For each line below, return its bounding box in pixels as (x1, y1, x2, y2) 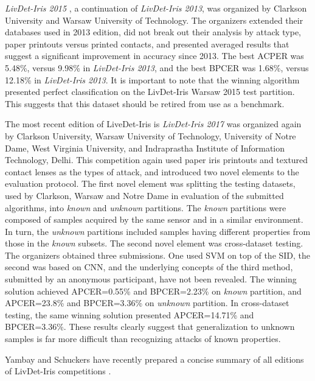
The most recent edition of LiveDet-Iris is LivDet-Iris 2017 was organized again (5, 117, 302, 130)
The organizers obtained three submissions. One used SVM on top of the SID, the (5, 248, 311, 261)
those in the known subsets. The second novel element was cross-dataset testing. (5, 237, 303, 250)
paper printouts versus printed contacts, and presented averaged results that (5, 37, 289, 50)
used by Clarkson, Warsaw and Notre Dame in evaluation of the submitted (5, 189, 284, 201)
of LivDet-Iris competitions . (5, 365, 111, 377)
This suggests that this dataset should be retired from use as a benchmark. (5, 97, 285, 110)
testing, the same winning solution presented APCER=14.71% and (5, 308, 254, 321)
